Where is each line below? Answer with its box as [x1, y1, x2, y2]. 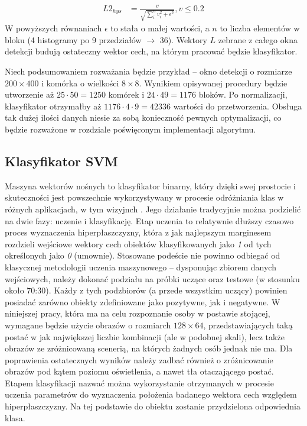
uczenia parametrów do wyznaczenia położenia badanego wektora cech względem [5, 388, 297, 401]
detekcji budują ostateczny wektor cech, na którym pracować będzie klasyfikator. [5, 45, 298, 57]
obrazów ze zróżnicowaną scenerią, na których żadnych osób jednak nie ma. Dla [5, 342, 293, 354]
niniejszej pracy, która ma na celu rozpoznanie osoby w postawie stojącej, [5, 307, 270, 319]
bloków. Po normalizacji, [198, 88, 288, 101]
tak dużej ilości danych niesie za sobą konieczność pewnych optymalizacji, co [5, 111, 282, 124]
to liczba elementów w [220, 22, 300, 34]
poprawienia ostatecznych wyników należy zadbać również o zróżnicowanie [5, 353, 273, 366]
